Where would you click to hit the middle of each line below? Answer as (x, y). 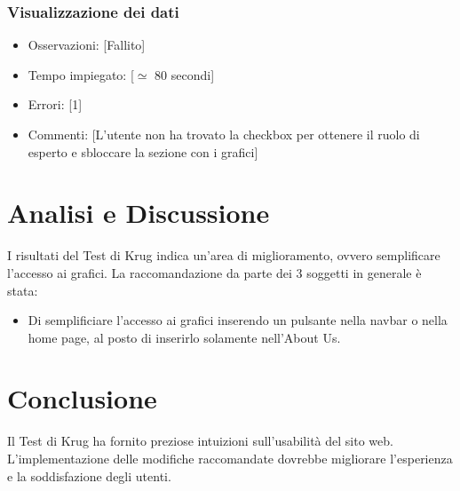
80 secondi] (185, 74)
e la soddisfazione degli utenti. (89, 475)
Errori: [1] (55, 104)
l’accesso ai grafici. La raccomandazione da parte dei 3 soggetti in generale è (214, 272)
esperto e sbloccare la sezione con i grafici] (143, 151)
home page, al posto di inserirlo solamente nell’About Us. (184, 337)
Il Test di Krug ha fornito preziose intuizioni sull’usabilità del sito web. (200, 441)
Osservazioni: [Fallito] (87, 45)
